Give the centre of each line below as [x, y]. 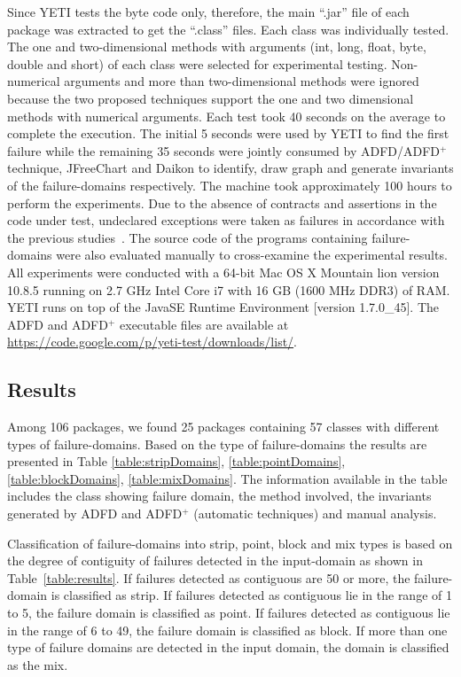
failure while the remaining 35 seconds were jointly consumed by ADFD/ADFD [224, 150]
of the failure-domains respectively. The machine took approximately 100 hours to [230, 185]
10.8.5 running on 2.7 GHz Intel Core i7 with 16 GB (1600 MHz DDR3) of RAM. [229, 289]
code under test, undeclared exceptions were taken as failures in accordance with [226, 220]
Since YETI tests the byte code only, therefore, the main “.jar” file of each [208, 12]
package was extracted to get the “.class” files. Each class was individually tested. [228, 29]
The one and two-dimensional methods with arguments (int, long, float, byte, [217, 47]
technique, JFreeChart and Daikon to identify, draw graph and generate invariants [230, 168]
